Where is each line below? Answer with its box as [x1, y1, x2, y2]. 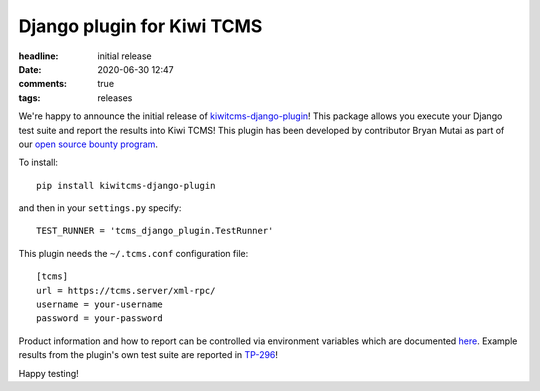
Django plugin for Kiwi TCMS [18, 15, 263, 37]
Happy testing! [18, 367, 79, 379]
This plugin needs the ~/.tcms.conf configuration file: [18, 247, 249, 259]
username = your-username [36, 299, 164, 310]
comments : [18, 78, 67, 90]
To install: [18, 156, 59, 169]
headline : [18, 50, 59, 62]
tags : [18, 91, 41, 104]
